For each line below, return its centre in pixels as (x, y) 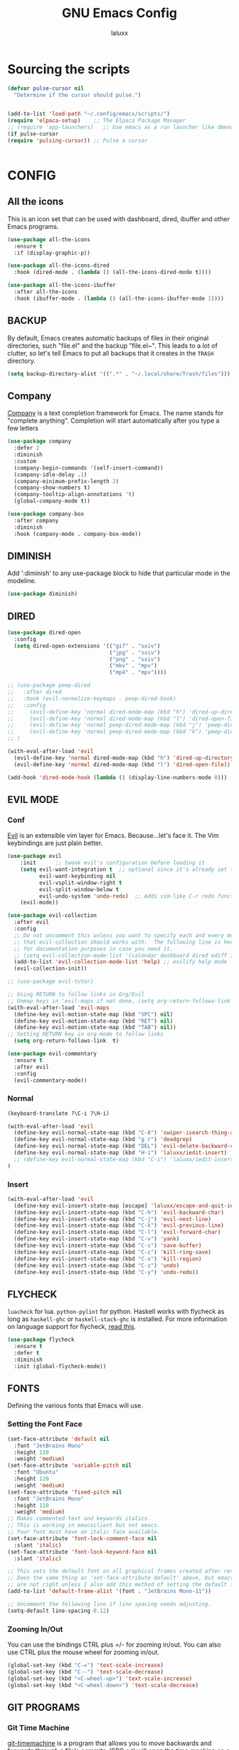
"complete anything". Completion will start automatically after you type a (113, 421)
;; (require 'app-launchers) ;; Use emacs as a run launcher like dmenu (121, 127)
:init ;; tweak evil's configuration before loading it (112, 863)
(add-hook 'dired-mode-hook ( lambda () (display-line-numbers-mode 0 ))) (117, 777)
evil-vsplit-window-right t (80, 883)
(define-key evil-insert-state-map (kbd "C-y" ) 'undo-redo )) (106, 1272)
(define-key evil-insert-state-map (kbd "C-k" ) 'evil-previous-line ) (119, 1225)
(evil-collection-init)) (51, 968)
